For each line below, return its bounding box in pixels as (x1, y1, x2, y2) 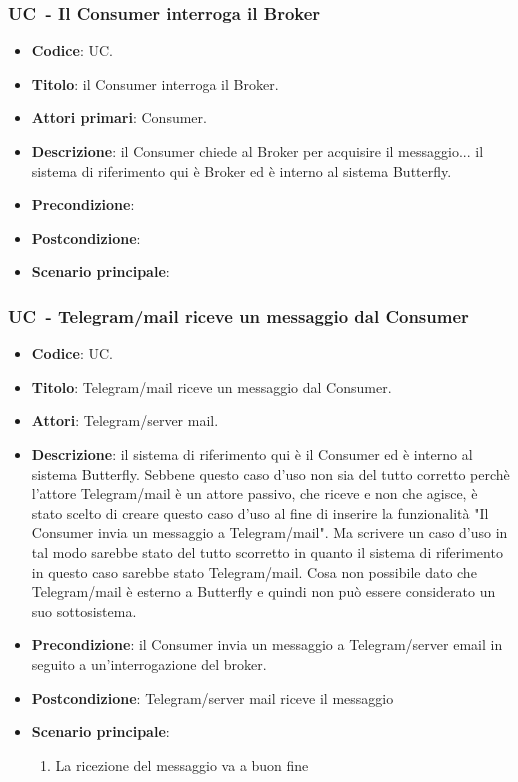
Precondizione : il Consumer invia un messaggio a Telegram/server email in (31, 634, 503, 655)
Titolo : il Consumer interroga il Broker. (31, 73, 279, 94)
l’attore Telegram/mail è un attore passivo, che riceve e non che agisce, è (31, 483, 478, 504)
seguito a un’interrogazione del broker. (31, 653, 267, 674)
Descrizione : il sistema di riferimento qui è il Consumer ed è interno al (31, 443, 473, 464)
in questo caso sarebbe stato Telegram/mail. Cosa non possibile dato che (31, 561, 477, 582)
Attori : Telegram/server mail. (31, 410, 219, 431)
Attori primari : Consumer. (31, 107, 207, 128)
